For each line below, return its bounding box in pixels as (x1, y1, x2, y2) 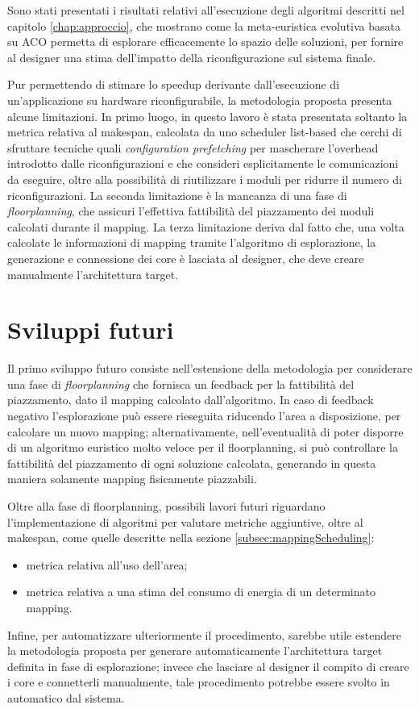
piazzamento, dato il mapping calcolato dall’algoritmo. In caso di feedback (7, 391, 374, 408)
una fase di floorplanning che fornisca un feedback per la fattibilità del (7, 375, 355, 392)
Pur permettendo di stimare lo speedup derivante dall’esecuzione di (7, 76, 340, 93)
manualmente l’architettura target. (7, 265, 179, 282)
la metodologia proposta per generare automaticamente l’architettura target (7, 642, 383, 659)
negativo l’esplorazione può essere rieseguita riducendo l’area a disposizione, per (7, 407, 401, 423)
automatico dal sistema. (7, 689, 125, 706)
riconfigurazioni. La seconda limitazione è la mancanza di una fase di (7, 186, 347, 203)
